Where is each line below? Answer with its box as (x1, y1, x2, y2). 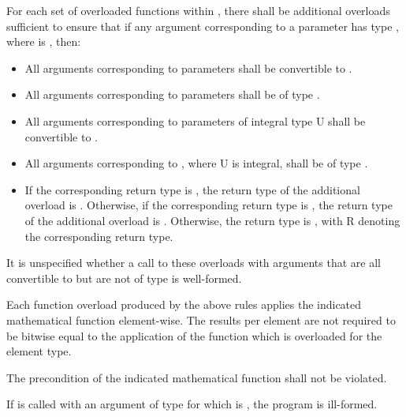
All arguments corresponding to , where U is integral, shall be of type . (24, 155, 368, 171)
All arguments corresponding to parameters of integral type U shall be (24, 112, 366, 129)
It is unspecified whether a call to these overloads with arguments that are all (6, 254, 381, 271)
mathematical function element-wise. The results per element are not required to (6, 311, 396, 328)
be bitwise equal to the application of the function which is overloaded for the (6, 327, 382, 344)
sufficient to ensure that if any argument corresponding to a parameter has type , (6, 17, 399, 34)
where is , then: (6, 33, 81, 50)
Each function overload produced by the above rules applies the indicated (6, 296, 362, 313)
